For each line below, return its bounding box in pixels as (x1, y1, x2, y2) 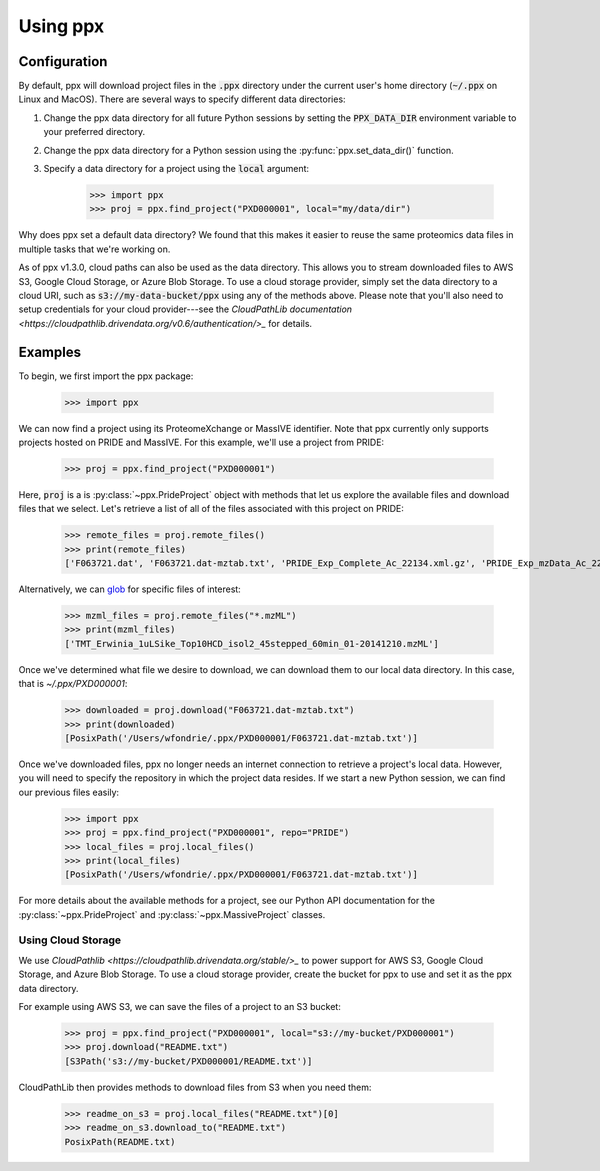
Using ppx (18, 15, 105, 37)
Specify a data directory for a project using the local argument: (43, 163, 310, 175)
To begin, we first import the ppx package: (18, 370, 194, 382)
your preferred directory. (43, 126, 146, 138)
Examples (18, 343, 82, 360)
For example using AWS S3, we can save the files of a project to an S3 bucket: (18, 1001, 342, 1012)
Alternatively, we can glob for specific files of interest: (18, 583, 242, 595)
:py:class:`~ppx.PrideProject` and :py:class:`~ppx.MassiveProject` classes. (18, 908, 326, 920)
